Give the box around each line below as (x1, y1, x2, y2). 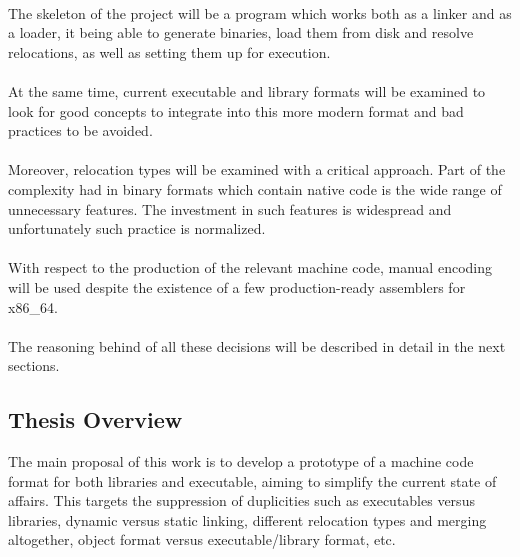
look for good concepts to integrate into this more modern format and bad (8, 100, 464, 121)
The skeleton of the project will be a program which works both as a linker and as (8, 2, 512, 23)
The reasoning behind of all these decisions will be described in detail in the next (8, 335, 506, 356)
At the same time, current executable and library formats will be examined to (8, 80, 486, 101)
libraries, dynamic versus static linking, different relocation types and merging (8, 509, 487, 530)
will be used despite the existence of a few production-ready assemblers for (8, 276, 466, 297)
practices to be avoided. (8, 120, 153, 141)
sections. (8, 355, 60, 376)
